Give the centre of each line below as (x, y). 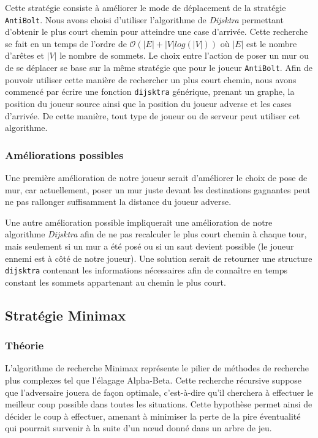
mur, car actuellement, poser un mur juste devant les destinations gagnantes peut (158, 189)
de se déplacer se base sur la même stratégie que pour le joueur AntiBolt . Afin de (159, 68)
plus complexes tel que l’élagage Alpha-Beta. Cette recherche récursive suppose (153, 380)
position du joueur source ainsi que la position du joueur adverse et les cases (148, 103)
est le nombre (272, 43)
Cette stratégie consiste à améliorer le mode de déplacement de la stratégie (146, 7)
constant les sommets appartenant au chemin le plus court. (115, 282)
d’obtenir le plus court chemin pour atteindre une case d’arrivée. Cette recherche (157, 32)
